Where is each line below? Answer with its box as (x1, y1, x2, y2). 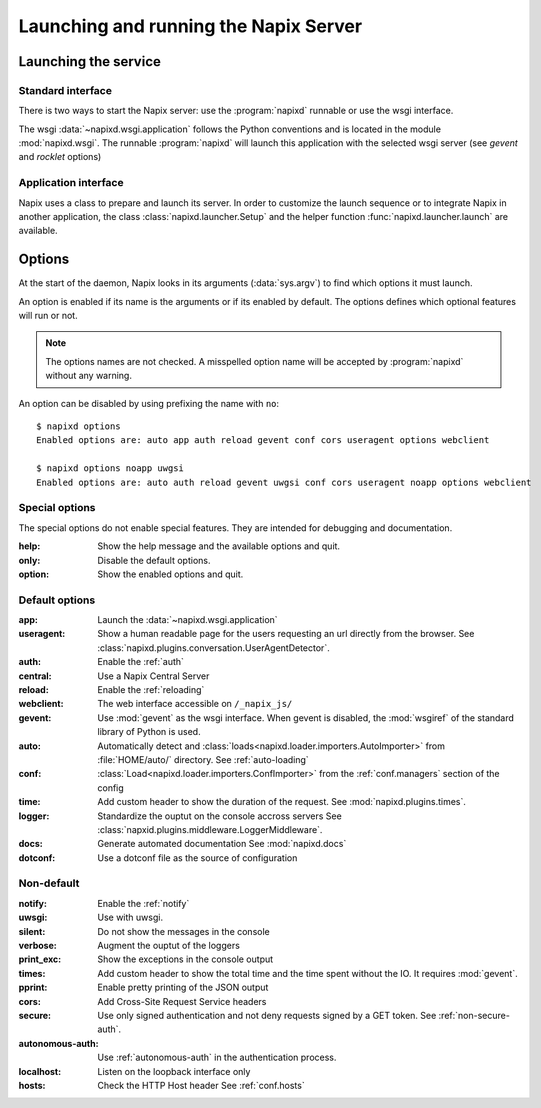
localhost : (18, 1065, 62, 1077)
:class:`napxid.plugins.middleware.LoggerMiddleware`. (97, 823, 323, 835)
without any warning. (45, 370, 132, 382)
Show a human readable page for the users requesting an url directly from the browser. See (97, 628, 475, 640)
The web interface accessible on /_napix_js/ (97, 698, 293, 710)
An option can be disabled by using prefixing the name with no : (18, 397, 280, 409)
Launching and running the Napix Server (18, 15, 363, 37)
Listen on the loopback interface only (97, 1065, 251, 1077)
